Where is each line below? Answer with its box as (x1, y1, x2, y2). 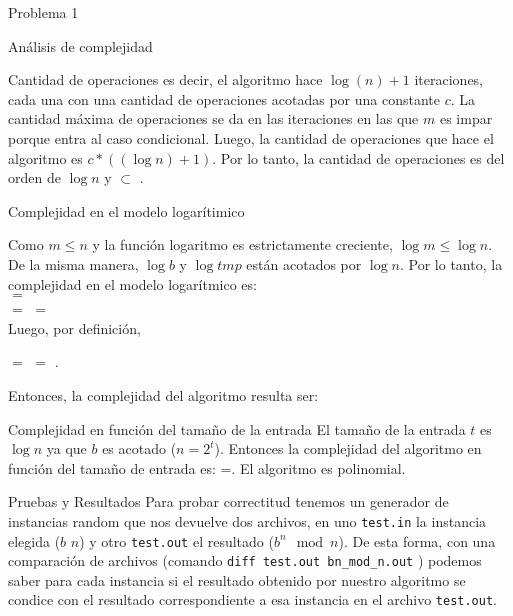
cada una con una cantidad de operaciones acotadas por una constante (8, 88, 440, 109)
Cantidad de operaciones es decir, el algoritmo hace (8, 69, 323, 90)
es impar (439, 108, 493, 129)
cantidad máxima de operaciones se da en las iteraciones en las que (8, 108, 419, 129)
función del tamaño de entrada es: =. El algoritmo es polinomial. (8, 457, 406, 478)
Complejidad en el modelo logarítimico (8, 200, 245, 221)
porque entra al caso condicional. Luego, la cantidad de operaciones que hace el (8, 127, 494, 148)
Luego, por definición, (8, 317, 141, 338)
